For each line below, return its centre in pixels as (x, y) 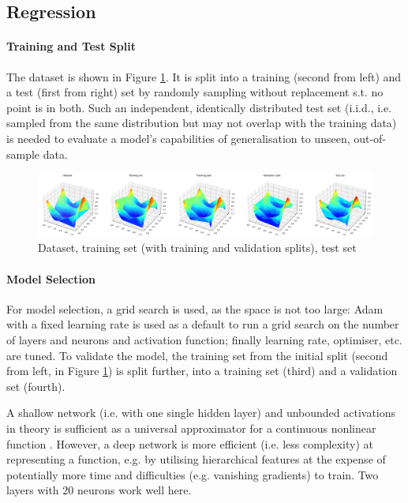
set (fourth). (36, 386)
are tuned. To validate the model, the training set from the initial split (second (197, 355)
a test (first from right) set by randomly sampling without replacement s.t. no (195, 92)
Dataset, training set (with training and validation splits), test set (197, 248)
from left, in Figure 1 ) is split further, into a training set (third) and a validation (202, 371)
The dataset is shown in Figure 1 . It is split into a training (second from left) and (204, 76)
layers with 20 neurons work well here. (99, 490)
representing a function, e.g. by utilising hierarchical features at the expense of (196, 459)
